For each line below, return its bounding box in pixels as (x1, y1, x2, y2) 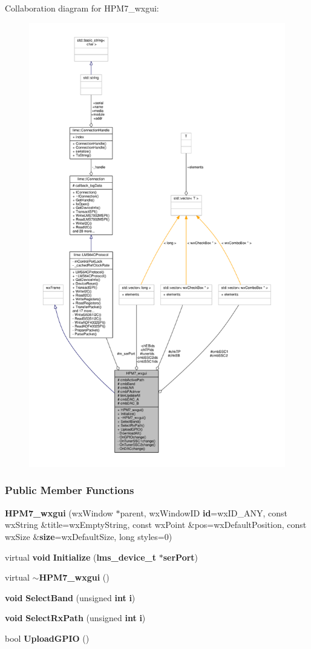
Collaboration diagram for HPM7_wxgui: (5, 2, 159, 14)
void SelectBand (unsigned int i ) (5, 591, 136, 604)
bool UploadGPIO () (5, 631, 90, 644)
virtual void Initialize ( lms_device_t (5, 550, 157, 563)
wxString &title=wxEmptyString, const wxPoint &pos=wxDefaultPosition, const (5, 518, 307, 531)
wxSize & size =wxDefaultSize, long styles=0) (5, 530, 172, 542)
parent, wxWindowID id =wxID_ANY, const (120, 506, 288, 519)
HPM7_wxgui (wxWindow (5, 506, 113, 519)
